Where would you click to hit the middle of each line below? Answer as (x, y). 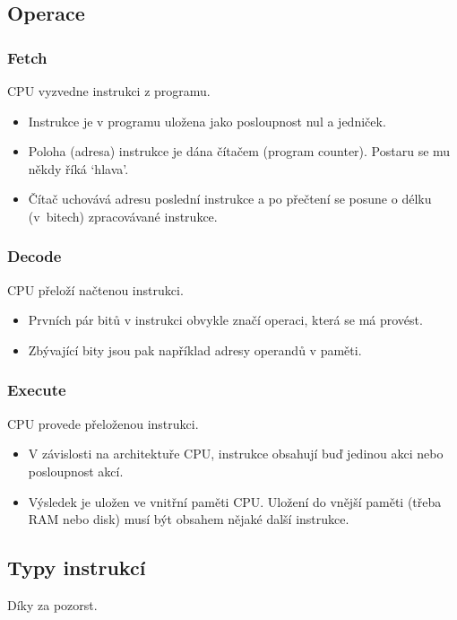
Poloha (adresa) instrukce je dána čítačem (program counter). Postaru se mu (239, 151)
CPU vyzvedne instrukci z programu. (109, 91)
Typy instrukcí (77, 568)
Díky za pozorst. (52, 604)
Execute (37, 390)
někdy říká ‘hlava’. (78, 168)
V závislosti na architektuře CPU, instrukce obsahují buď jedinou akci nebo (236, 454)
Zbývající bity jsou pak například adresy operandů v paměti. (195, 349)
